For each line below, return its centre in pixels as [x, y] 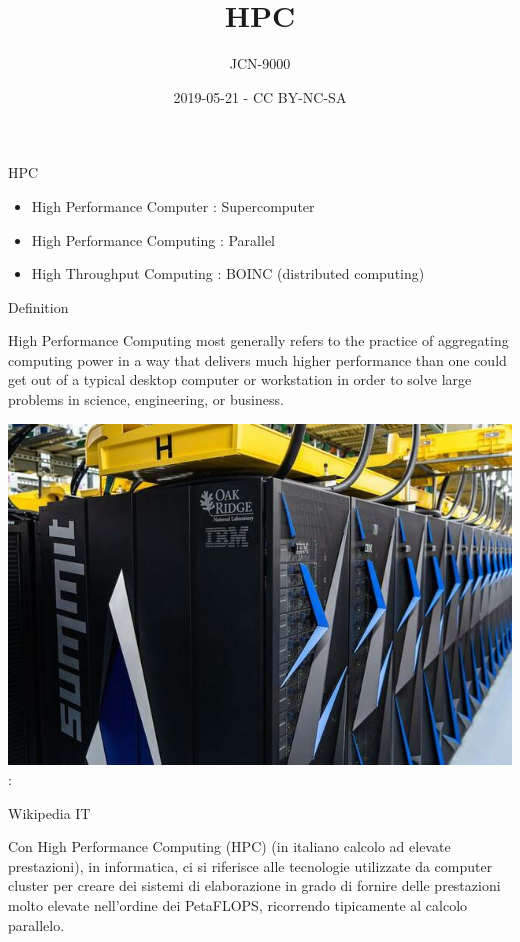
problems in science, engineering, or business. [146, 399]
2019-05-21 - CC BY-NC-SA [260, 96]
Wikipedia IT [49, 812]
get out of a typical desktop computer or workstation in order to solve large [240, 379]
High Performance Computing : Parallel [153, 239]
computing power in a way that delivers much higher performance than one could [257, 359]
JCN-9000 [260, 63]
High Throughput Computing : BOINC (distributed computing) [228, 273]
